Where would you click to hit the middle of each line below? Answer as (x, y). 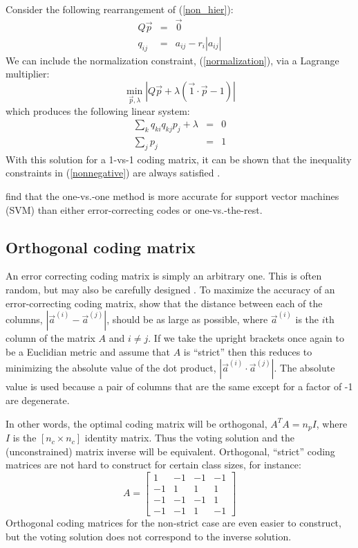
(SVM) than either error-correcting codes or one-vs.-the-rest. (134, 209)
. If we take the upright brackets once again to (246, 338)
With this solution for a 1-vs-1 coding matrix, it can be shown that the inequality (179, 159)
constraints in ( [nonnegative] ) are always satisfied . (113, 173)
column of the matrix (50, 338)
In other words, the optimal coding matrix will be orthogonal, (136, 423)
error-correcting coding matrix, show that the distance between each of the (164, 303)
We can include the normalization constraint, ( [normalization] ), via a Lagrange (172, 60)
